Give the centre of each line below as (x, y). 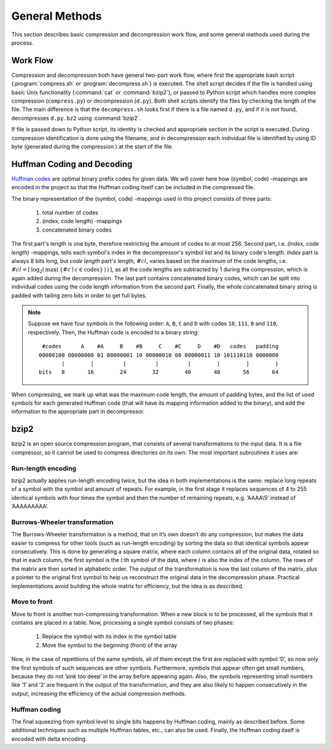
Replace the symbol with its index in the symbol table (109, 636)
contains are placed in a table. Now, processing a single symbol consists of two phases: (123, 623)
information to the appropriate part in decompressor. (78, 412)
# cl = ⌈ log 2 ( (28, 270)
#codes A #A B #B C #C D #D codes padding (160, 346)
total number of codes (70, 213)
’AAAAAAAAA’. (30, 506)
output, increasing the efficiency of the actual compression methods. (99, 693)
